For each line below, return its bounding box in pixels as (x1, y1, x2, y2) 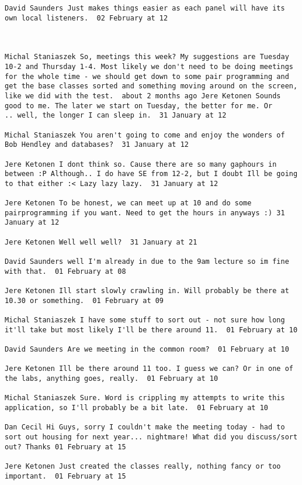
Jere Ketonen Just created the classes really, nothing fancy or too (5, 462, 281, 470)
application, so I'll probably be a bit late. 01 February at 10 (5, 403, 269, 412)
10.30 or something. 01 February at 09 (5, 296, 164, 305)
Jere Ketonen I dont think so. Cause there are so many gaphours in (5, 160, 277, 168)
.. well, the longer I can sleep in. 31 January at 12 (5, 111, 227, 120)
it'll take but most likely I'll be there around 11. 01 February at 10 (5, 325, 298, 334)
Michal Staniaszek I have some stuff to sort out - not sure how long (5, 316, 285, 324)
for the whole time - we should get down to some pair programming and (5, 72, 289, 81)
